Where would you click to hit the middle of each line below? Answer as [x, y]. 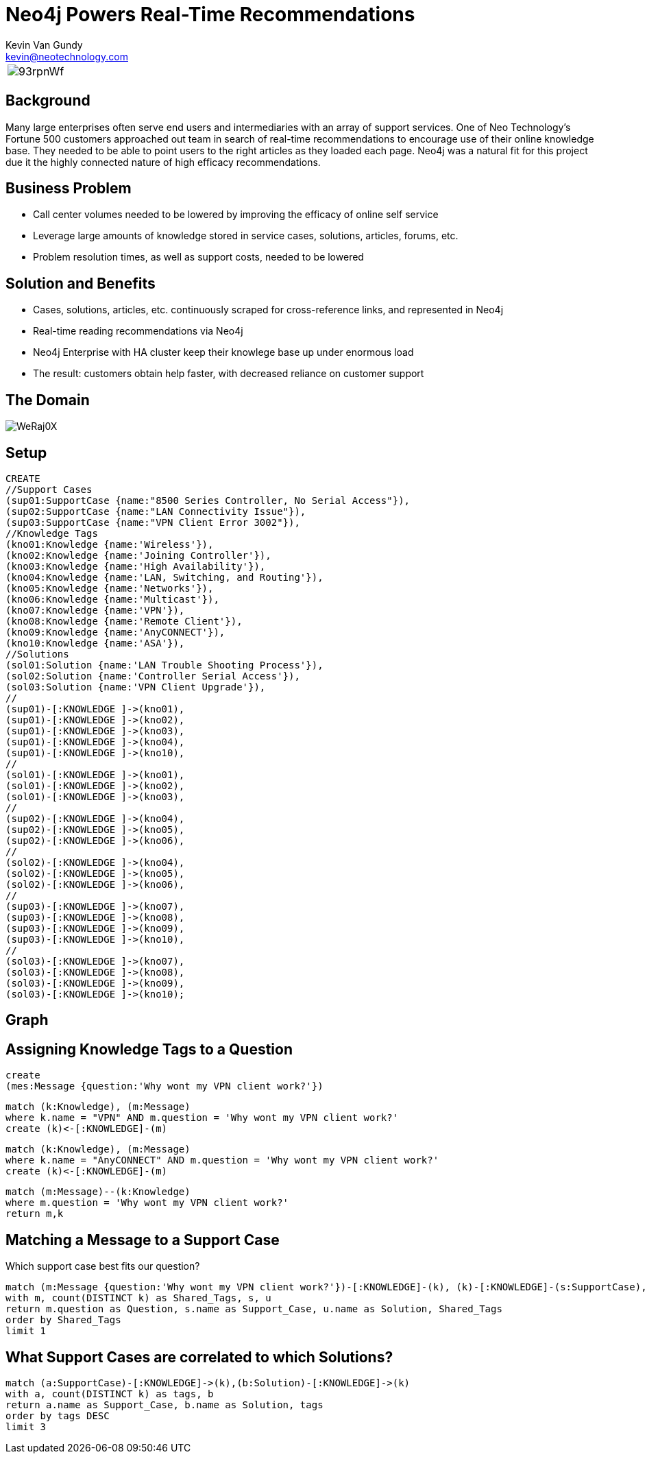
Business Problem [69, 189]
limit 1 [26, 1331]
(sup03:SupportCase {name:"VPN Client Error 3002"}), [153, 522]
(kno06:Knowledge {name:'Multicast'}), [112, 599]
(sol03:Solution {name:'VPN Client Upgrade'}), [136, 687]
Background [48, 101]
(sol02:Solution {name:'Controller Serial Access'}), [153, 676]
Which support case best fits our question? [103, 1266]
